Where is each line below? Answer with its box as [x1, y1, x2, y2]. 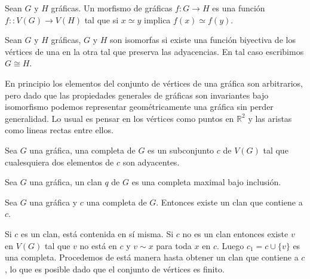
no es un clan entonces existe [182, 227, 288, 240]
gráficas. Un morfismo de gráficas [51, 2, 173, 14]
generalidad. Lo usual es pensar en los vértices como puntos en [5, 112, 234, 124]
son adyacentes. [122, 155, 180, 168]
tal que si [84, 13, 119, 26]
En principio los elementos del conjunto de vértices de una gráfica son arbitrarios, [5, 76, 303, 89]
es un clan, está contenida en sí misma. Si [21, 227, 174, 240]
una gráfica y [29, 195, 78, 208]
